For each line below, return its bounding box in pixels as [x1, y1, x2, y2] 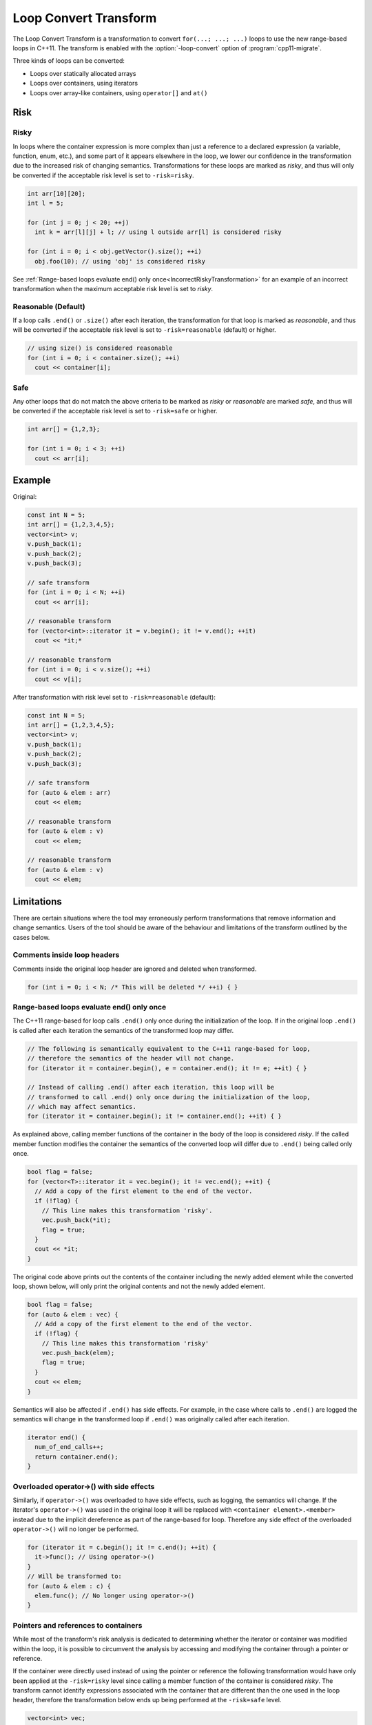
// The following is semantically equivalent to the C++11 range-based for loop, [27, 1045, 311, 1052]
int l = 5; [27, 199, 64, 207]
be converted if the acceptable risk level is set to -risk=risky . [12, 171, 194, 179]
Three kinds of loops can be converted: [12, 57, 125, 65]
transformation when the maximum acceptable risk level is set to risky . [12, 284, 214, 293]
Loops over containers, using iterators [30, 79, 138, 88]
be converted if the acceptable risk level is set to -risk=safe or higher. [12, 407, 218, 415]
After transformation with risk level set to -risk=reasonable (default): [12, 693, 216, 701]
